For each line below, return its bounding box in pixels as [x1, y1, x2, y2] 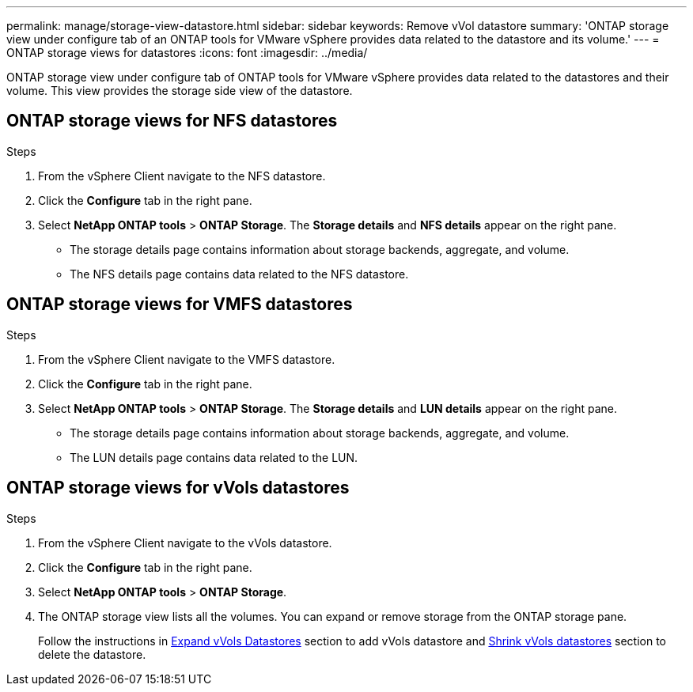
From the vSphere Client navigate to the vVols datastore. [38, 535, 332, 550]
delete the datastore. [38, 647, 146, 661]
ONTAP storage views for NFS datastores [6, 111, 338, 131]
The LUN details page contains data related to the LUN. [70, 450, 358, 464]
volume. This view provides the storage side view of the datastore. [6, 84, 353, 97]
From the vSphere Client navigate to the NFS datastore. [38, 168, 326, 183]
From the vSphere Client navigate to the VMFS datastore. [38, 352, 335, 366]
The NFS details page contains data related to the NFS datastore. [70, 267, 409, 281]
